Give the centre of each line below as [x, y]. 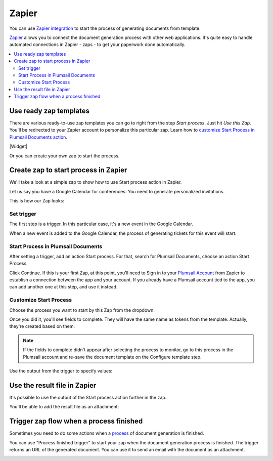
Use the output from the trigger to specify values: [61, 371]
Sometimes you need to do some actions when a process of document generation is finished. [107, 433]
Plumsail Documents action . [38, 137]
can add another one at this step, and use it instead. [63, 287]
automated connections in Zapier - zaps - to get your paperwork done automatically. [97, 45]
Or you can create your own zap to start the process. [64, 156]
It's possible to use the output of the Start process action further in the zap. [88, 397]
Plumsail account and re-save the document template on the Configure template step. [112, 357]
